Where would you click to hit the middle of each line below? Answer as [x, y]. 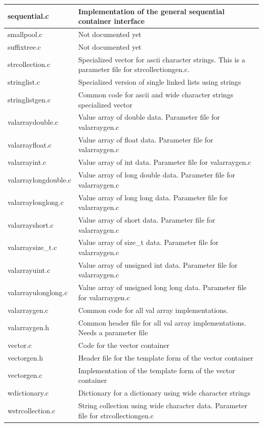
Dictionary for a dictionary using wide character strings [164, 393]
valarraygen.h [29, 327]
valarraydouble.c [33, 122]
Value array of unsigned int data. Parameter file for [158, 264]
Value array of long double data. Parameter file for [157, 175]
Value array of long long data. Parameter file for [153, 197]
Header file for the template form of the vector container [166, 357]
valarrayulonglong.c [38, 292]
